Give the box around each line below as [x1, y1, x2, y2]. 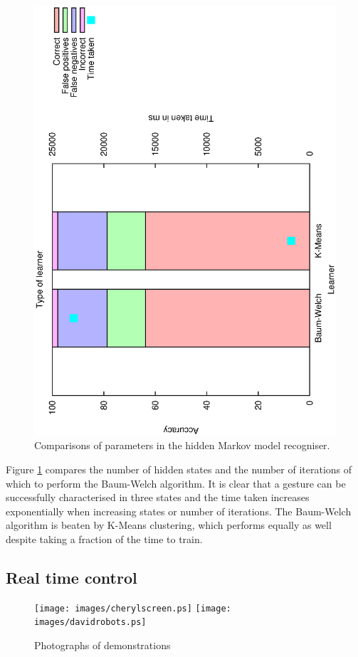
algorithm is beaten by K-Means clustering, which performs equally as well [6, 517, 332, 532]
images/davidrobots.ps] [34, 617, 147, 628]
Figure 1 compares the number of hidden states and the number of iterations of [6, 462, 352, 477]
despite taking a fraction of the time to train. [6, 532, 203, 547]
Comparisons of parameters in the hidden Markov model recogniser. [34, 438, 330, 453]
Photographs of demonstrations [34, 638, 171, 653]
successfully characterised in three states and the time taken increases [6, 490, 310, 505]
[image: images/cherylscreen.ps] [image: [34, 603, 231, 614]
